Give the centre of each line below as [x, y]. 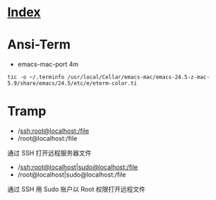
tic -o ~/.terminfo [36, 77]
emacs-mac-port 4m [48, 64]
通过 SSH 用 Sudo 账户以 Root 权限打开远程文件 [77, 189]
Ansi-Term [39, 45]
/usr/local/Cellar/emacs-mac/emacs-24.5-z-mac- [139, 77]
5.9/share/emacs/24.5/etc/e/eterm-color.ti [72, 83]
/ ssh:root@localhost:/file [53, 131]
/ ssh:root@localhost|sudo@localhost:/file [78, 167]
